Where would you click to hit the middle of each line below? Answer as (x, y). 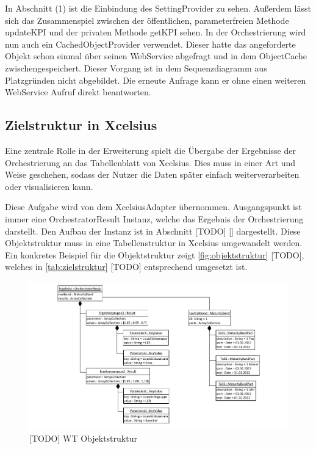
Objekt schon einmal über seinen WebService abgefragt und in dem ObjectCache (156, 56)
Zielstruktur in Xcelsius (81, 125)
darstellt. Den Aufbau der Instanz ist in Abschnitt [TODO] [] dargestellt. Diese (153, 231)
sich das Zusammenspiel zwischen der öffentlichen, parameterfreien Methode (147, 20)
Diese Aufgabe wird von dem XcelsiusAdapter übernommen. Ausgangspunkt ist (153, 207)
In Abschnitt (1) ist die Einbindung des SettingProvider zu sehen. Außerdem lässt (158, 8)
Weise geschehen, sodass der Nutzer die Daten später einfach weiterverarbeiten (152, 174)
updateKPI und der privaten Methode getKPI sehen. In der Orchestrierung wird (156, 32)
